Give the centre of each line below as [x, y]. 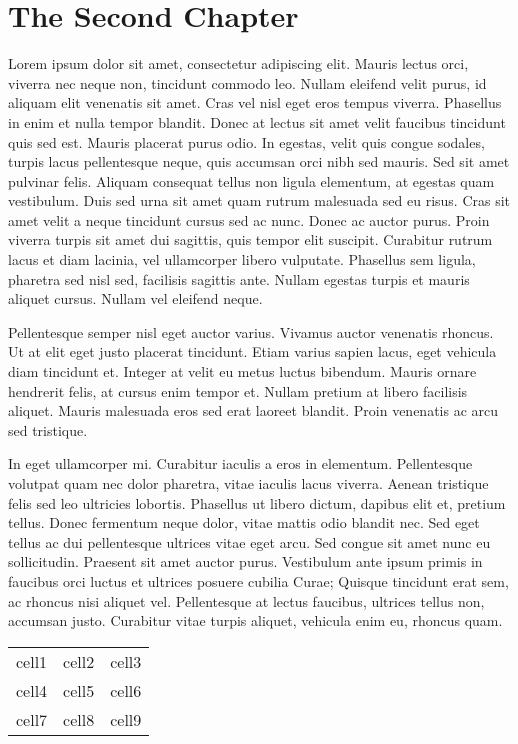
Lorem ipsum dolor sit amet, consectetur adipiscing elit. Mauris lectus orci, [238, 63]
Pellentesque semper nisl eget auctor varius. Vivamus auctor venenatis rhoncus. [251, 331]
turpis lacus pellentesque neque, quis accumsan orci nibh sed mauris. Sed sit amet [259, 161]
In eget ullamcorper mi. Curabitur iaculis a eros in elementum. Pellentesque [240, 463]
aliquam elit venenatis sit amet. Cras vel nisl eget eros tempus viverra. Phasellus [255, 102]
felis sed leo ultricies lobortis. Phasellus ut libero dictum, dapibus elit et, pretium [257, 502]
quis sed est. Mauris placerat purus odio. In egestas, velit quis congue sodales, [246, 141]
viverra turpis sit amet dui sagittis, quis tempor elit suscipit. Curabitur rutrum [250, 239]
